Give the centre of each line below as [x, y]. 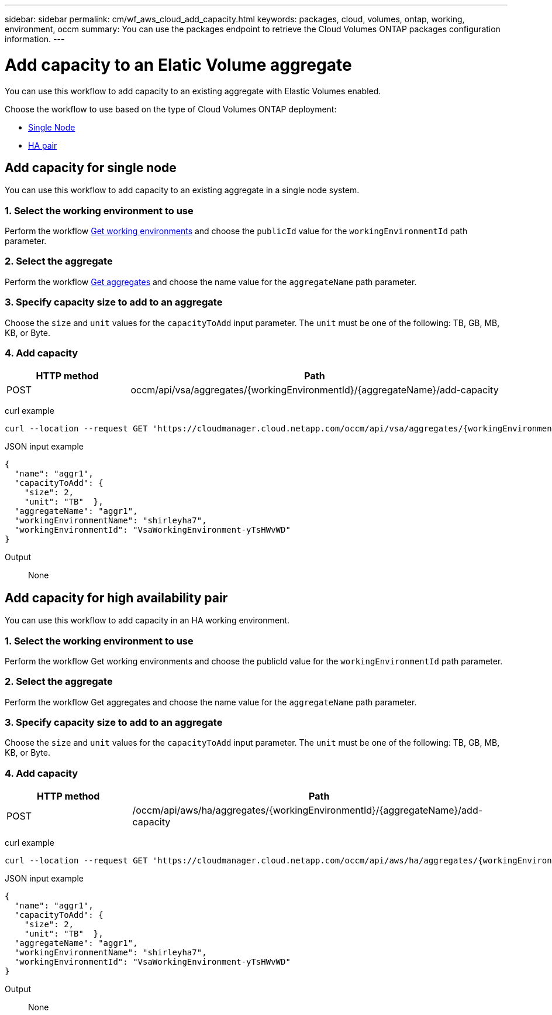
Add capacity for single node [91, 167]
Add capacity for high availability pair [116, 598]
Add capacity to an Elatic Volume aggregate [178, 65]
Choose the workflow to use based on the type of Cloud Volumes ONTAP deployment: [171, 109]
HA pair [43, 145]
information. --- [35, 39]
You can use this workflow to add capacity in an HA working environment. [147, 620]
